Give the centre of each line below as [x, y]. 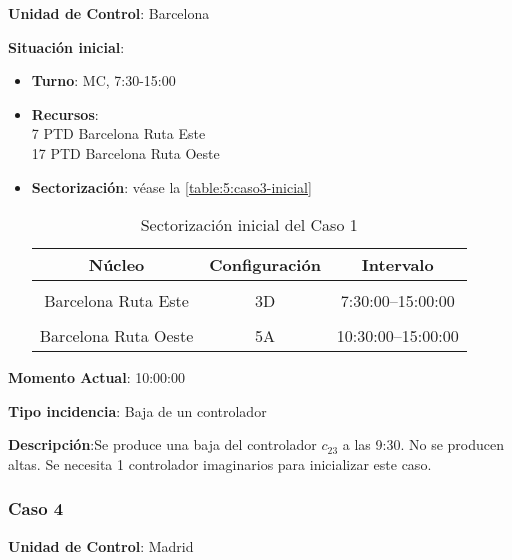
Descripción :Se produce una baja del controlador [162, 444]
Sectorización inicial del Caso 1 [249, 225]
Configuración [265, 265]
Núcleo [116, 265]
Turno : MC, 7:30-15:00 [103, 80]
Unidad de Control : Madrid [101, 545]
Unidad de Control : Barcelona [109, 13]
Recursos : [65, 113]
